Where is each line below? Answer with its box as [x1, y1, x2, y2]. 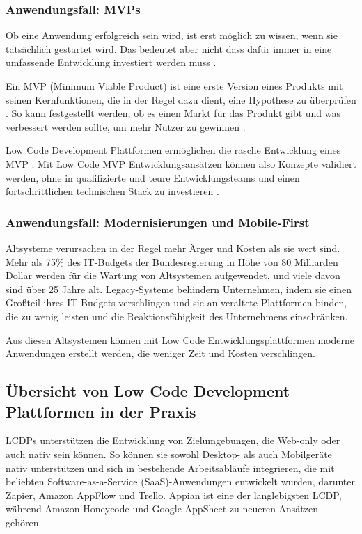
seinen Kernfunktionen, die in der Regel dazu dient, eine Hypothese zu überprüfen [6, 92, 356, 107]
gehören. [6, 515, 42, 529]
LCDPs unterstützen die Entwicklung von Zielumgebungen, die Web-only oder [6, 433, 340, 448]
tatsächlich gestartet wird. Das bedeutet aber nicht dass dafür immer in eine [6, 41, 332, 56]
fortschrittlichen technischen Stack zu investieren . [6, 184, 219, 198]
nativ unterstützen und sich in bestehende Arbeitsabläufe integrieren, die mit [6, 460, 335, 475]
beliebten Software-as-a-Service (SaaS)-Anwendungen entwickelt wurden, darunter [6, 474, 355, 489]
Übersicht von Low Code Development [6, 380, 290, 402]
